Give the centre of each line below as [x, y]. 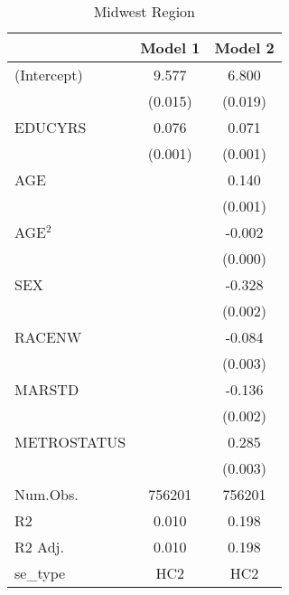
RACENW [48, 337]
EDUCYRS [51, 127]
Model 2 [244, 47]
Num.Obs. [47, 494]
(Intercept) [49, 75]
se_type [40, 573]
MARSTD [47, 389]
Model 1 [170, 47]
